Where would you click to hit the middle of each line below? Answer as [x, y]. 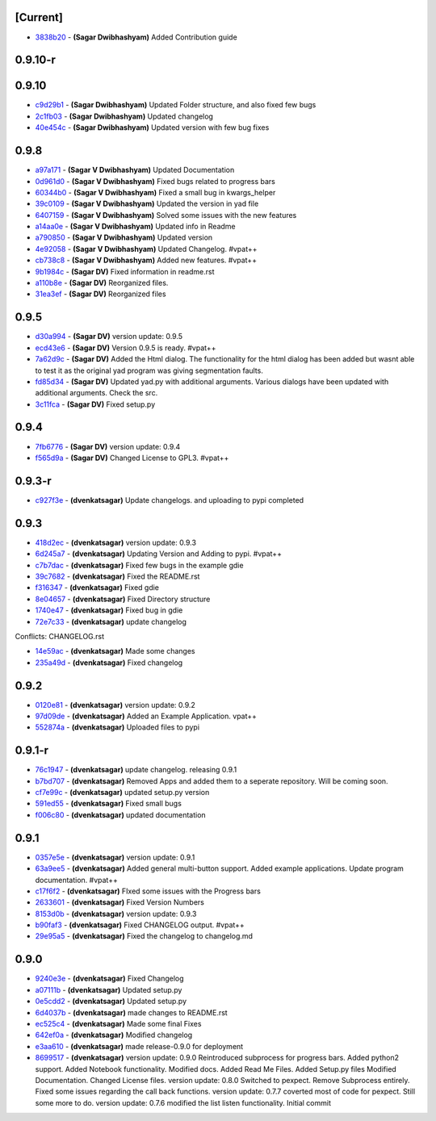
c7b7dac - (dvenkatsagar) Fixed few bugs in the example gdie [139, 565]
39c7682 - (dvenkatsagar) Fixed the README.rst [117, 576]
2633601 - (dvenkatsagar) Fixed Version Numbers [120, 902]
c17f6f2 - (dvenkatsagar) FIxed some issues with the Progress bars [148, 891]
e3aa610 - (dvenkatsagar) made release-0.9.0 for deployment [139, 1046]
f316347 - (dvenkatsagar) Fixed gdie [97, 588]
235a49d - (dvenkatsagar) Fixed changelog [109, 663]
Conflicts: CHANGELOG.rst [60, 636]
